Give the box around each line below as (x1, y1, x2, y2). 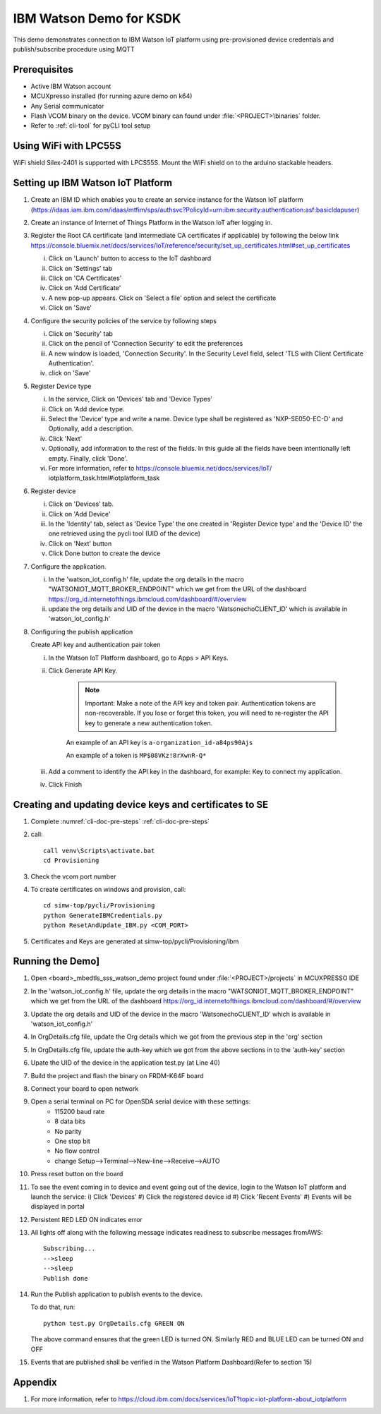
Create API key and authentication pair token (30, 641, 161, 649)
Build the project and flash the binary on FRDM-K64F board (30, 1071, 204, 1080)
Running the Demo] (13, 955, 100, 967)
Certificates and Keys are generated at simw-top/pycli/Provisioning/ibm (30, 937, 239, 945)
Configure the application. (30, 562, 107, 571)
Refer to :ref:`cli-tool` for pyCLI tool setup (30, 121, 151, 130)
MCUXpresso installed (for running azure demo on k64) (30, 92, 193, 100)
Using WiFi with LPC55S (13, 140, 121, 152)
